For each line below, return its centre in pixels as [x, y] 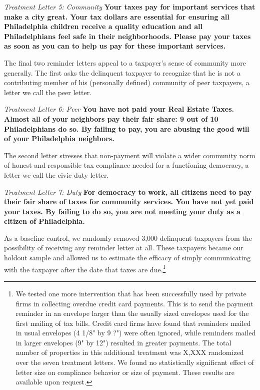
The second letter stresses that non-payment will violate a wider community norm [130, 155]
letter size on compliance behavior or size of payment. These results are [125, 372]
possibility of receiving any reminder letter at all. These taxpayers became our [124, 248]
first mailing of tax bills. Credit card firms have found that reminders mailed [133, 323]
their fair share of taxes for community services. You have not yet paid [129, 202]
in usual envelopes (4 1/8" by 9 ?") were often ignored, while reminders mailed [136, 333]
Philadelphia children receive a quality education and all [103, 26]
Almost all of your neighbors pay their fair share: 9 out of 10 [111, 118]
